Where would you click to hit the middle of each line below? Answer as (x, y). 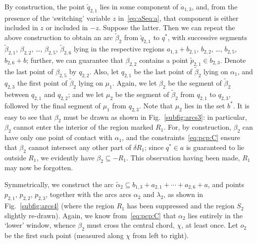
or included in (67, 27)
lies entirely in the (215, 215)
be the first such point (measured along (64, 235)
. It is (241, 105)
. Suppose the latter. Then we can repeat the (167, 27)
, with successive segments (207, 37)
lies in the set (205, 105)
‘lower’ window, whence (40, 225)
